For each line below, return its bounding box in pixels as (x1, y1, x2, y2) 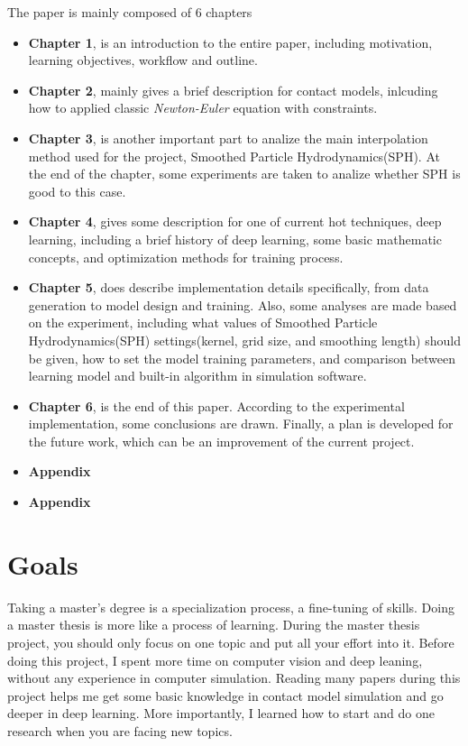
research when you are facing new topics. (7, 721, 233, 740)
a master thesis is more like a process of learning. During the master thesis (7, 615, 420, 634)
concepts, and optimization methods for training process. (28, 247, 344, 266)
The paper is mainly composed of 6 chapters (7, 3, 252, 21)
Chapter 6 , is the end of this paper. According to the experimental (28, 396, 405, 415)
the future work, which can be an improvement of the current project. (28, 431, 415, 450)
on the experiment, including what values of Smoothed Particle (28, 313, 378, 332)
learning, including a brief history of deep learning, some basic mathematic (28, 229, 442, 248)
